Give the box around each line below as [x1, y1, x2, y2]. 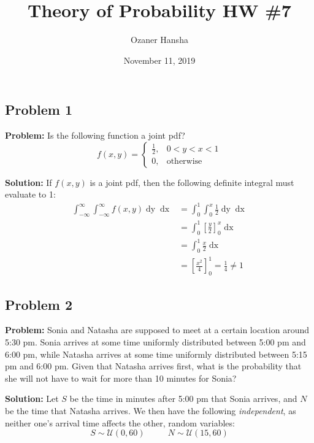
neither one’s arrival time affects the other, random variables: [5, 416, 235, 429]
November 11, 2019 [123, 53, 196, 66]
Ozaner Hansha [131, 33, 188, 46]
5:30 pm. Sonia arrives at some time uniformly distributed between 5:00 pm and [5, 336, 306, 349]
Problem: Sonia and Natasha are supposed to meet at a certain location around [5, 323, 309, 336]
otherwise [166, 157, 202, 166]
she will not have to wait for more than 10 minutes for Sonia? [5, 371, 237, 384]
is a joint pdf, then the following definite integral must [90, 175, 294, 188]
